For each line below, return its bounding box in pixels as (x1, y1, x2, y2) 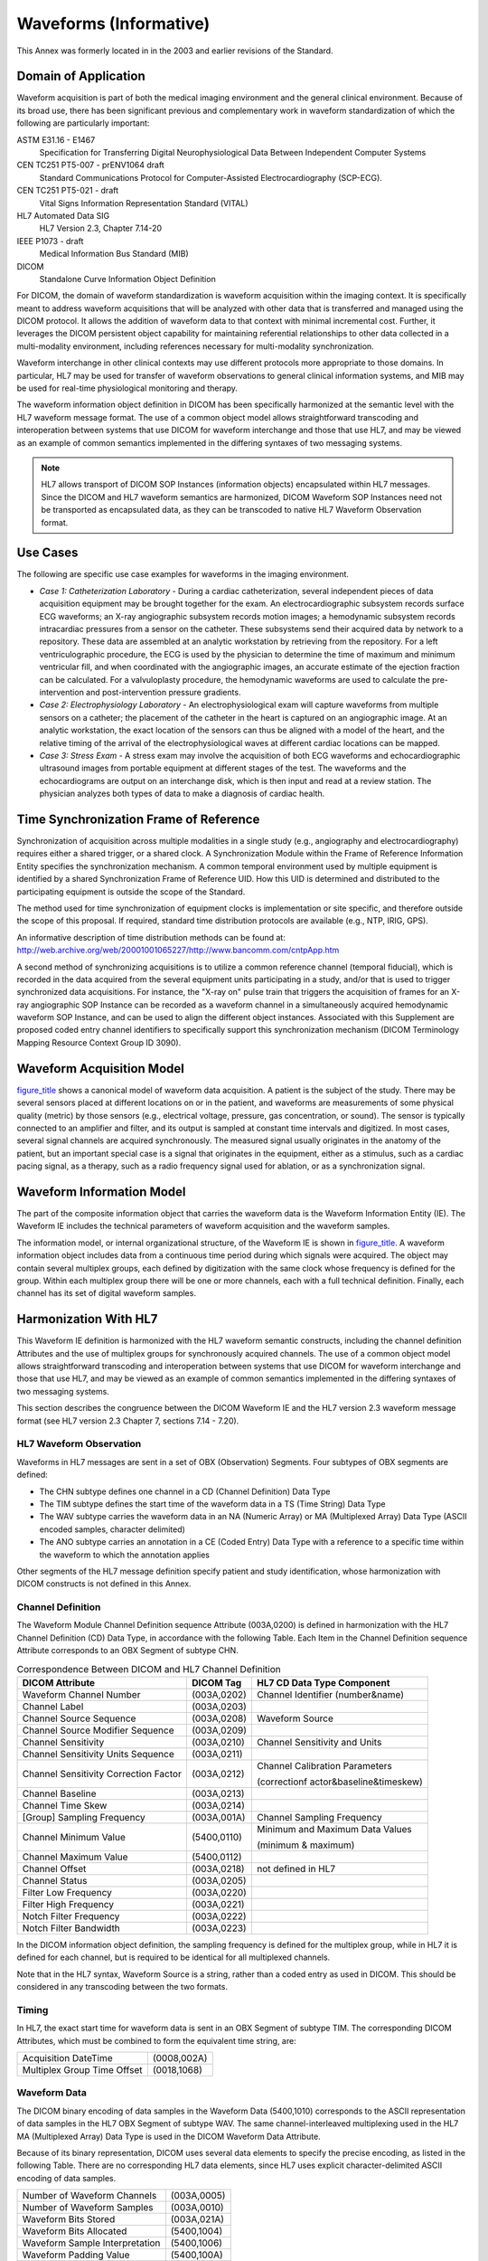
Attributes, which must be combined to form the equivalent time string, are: (16, 2035, 297, 2046)
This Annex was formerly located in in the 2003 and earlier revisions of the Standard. (16, 45, 333, 56)
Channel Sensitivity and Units (256, 1736, 382, 1748)
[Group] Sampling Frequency (22, 1811, 145, 1823)
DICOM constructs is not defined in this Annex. (16, 1578, 192, 1589)
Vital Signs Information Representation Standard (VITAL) (39, 197, 249, 208)
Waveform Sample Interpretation (22, 2237, 161, 2249)
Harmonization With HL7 (16, 1311, 158, 1327)
